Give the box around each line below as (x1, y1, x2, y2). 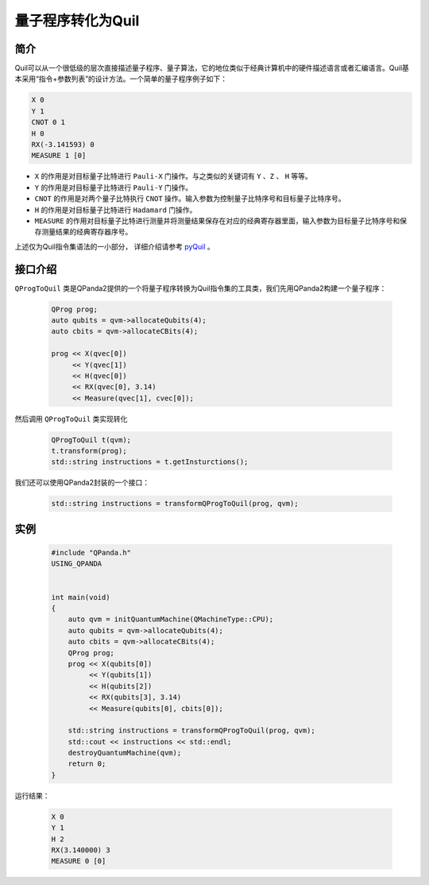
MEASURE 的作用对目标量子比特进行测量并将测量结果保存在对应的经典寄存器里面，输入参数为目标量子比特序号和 (34, 215, 400, 226)
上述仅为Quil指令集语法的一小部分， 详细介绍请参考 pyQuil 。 (14, 242, 214, 251)
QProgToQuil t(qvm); (51, 435, 131, 444)
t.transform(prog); (51, 446, 127, 456)
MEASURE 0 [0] (51, 856, 106, 866)
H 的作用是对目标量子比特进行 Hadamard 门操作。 (34, 205, 197, 214)
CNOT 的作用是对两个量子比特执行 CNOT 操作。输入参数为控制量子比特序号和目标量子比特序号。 (34, 194, 346, 203)
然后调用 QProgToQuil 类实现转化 (14, 414, 128, 423)
